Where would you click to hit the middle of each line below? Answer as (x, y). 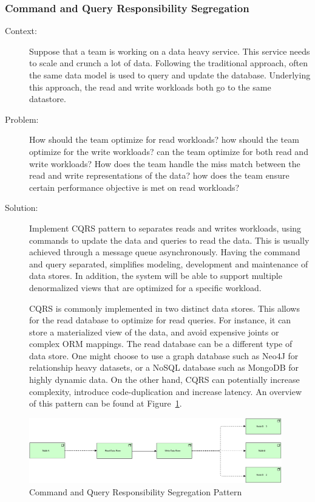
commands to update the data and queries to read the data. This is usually (169, 240)
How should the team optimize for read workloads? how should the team (164, 139)
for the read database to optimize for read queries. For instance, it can (160, 320)
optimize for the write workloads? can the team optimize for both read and (169, 151)
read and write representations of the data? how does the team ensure (159, 175)
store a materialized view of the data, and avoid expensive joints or (154, 332)
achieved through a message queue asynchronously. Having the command (165, 252)
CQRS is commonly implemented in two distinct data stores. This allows (164, 308)
